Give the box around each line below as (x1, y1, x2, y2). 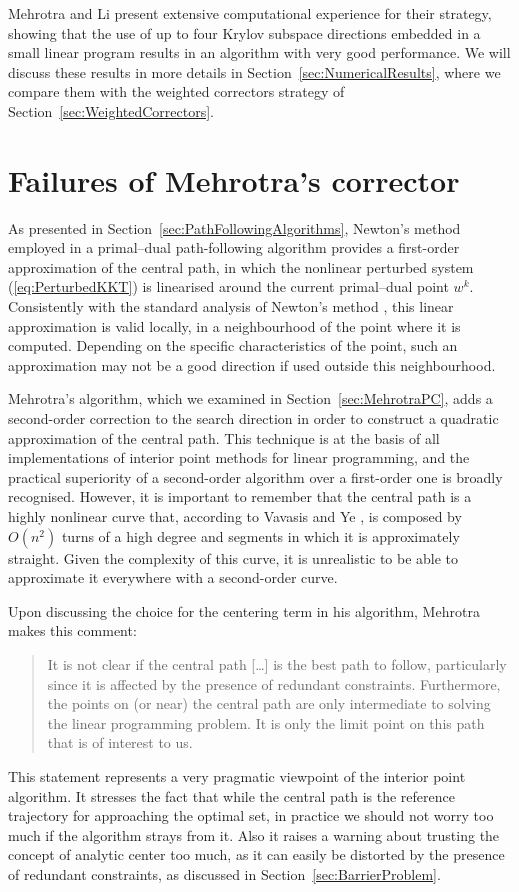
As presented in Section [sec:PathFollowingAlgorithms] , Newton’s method (8, 217, 461, 238)
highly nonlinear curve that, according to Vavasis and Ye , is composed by (8, 506, 462, 526)
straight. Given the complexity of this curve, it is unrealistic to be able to (8, 547, 459, 568)
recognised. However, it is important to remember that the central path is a (8, 486, 472, 507)
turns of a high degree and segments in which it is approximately (61, 525, 460, 546)
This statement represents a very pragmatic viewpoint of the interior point (8, 765, 466, 786)
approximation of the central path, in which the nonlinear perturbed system (8, 256, 474, 277)
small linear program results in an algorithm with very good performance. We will (8, 42, 511, 63)
